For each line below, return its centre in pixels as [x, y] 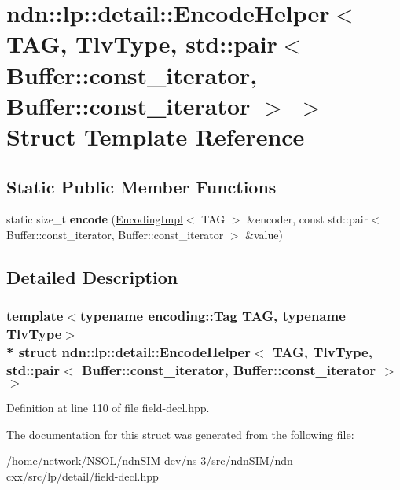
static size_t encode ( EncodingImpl [95, 219]
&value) [264, 234]
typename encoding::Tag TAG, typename [213, 316]
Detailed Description [92, 276]
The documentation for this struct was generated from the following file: [180, 434]
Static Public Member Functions [141, 186]
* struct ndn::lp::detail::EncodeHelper [128, 352]
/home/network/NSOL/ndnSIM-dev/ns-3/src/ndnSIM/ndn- [152, 461]
